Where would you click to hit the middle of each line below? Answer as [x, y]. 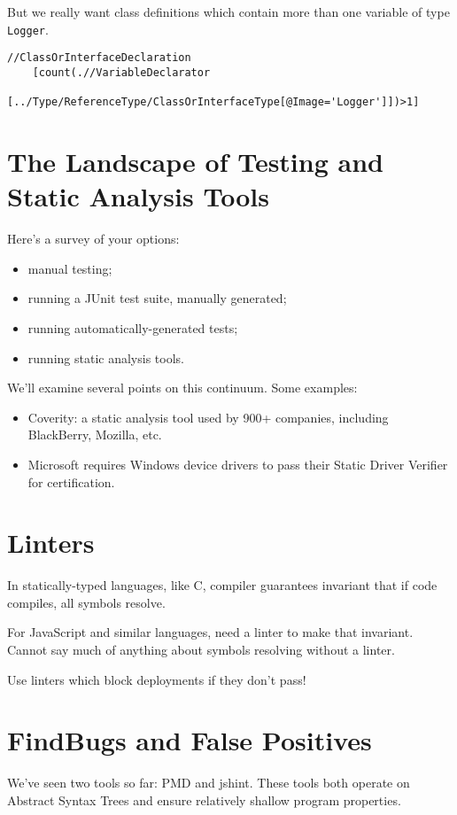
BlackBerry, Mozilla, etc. [95, 435]
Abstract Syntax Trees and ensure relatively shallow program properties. [204, 799]
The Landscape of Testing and [195, 162]
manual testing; [70, 268]
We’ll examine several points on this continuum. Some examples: [182, 388]
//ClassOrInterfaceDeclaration [99, 58]
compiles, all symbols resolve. [86, 602]
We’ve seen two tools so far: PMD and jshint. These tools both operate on [209, 783]
